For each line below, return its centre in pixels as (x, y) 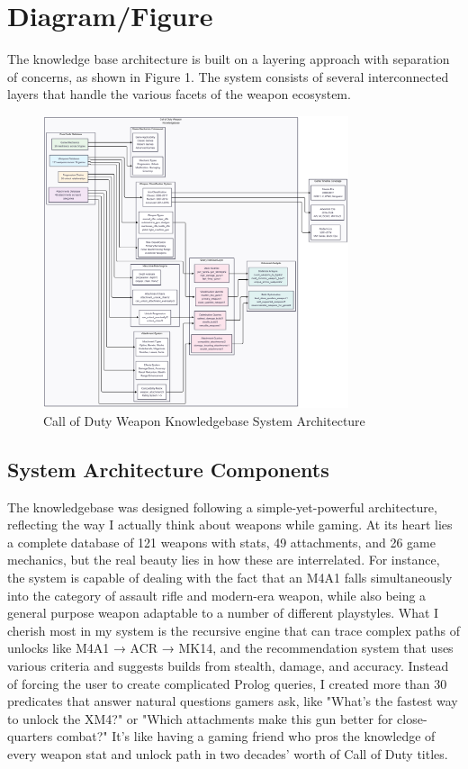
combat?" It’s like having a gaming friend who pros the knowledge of (246, 736)
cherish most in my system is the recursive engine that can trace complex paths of (234, 630)
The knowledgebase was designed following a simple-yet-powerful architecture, (222, 507)
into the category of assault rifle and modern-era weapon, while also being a (217, 595)
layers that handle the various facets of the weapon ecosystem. (179, 94)
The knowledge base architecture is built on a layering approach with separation (229, 59)
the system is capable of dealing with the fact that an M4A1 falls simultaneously (230, 577)
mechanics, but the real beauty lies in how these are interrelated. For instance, (224, 560)
